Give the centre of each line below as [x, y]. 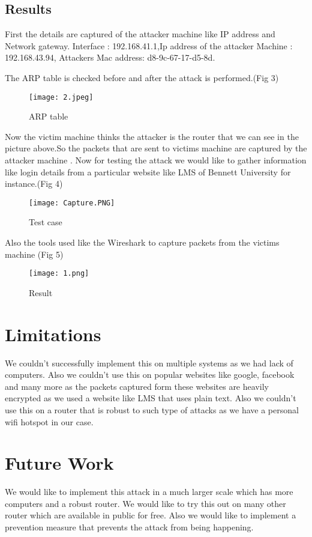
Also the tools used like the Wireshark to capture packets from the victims [142, 242]
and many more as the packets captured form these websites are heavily [137, 386]
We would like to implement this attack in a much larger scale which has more [149, 492]
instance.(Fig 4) [34, 184]
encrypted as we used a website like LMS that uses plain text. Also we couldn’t [151, 398]
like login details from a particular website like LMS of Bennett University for [148, 171]
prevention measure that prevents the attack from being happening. [129, 527]
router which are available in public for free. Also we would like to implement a [151, 515]
